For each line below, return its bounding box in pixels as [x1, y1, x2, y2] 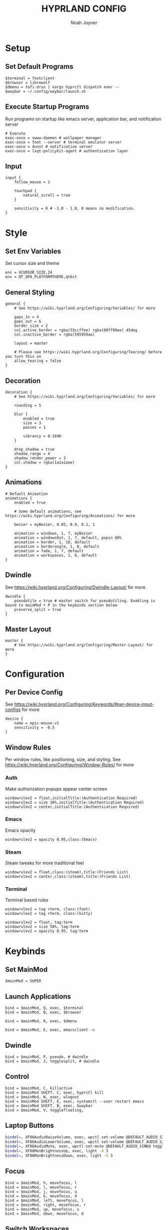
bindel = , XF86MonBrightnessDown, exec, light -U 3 [5, 1153, 113, 1158]
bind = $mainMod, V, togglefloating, [5, 1108, 84, 1113]
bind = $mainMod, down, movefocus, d [5, 1211, 84, 1216]
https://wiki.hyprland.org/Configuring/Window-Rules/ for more [5, 762, 134, 768]
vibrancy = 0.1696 [23, 434, 61, 439]
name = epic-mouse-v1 [14, 721, 59, 726]
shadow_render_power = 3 [14, 456, 66, 461]
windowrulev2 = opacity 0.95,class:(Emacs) [5, 837, 97, 842]
